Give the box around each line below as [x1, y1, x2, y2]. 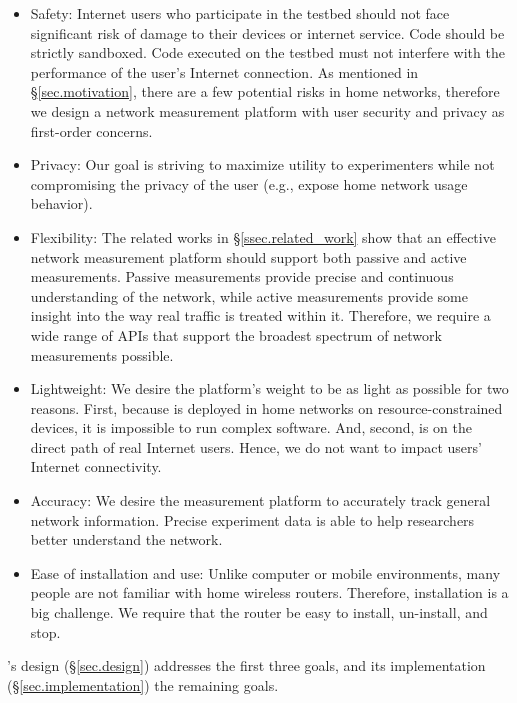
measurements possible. [30, 344, 174, 365]
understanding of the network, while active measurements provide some [30, 285, 468, 306]
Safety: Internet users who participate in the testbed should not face [30, 3, 450, 23]
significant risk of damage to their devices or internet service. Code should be [30, 22, 505, 43]
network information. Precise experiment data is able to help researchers [30, 509, 475, 530]
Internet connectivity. [30, 456, 162, 477]
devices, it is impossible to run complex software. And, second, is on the [30, 417, 472, 438]
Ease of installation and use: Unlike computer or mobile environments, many [30, 562, 501, 583]
